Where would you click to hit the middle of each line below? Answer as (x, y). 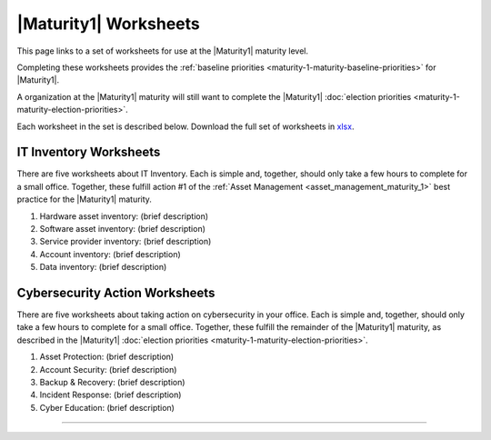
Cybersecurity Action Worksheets (116, 292)
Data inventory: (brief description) (103, 267)
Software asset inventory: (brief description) (123, 228)
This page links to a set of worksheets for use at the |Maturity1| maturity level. (163, 51)
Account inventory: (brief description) (110, 254)
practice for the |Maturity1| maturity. (84, 199)
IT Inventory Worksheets (89, 152)
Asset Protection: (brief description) (107, 357)
